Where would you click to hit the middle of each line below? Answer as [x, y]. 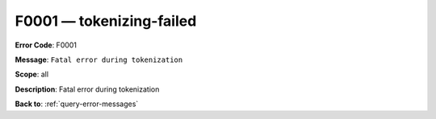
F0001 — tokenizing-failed [106, 21]
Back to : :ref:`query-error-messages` [77, 104]
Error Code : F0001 [46, 45]
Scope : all [31, 74]
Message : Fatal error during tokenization [99, 59]
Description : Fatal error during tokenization [87, 89]
